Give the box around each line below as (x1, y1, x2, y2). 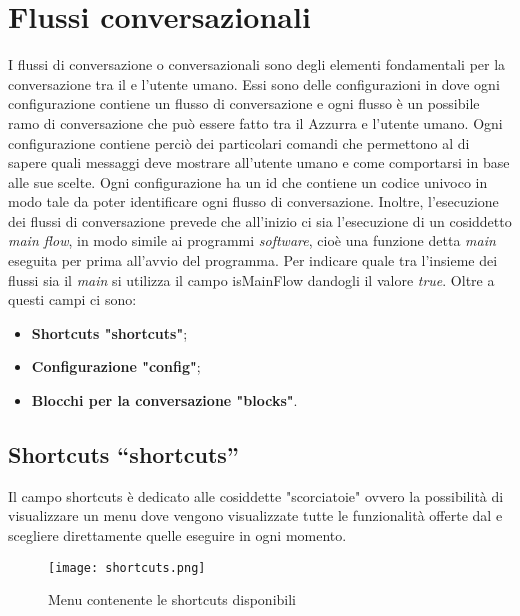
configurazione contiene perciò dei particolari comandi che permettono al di (8, 132, 470, 153)
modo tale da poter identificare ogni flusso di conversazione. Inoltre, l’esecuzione (8, 191, 499, 212)
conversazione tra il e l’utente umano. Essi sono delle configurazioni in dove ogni (8, 73, 500, 94)
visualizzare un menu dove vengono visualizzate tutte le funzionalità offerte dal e (8, 505, 503, 526)
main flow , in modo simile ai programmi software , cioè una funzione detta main (8, 230, 496, 251)
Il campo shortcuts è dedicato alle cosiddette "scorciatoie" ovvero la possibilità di (8, 485, 504, 506)
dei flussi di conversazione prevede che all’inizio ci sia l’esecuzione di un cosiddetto (8, 210, 512, 231)
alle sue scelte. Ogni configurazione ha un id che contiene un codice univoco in (8, 171, 488, 192)
